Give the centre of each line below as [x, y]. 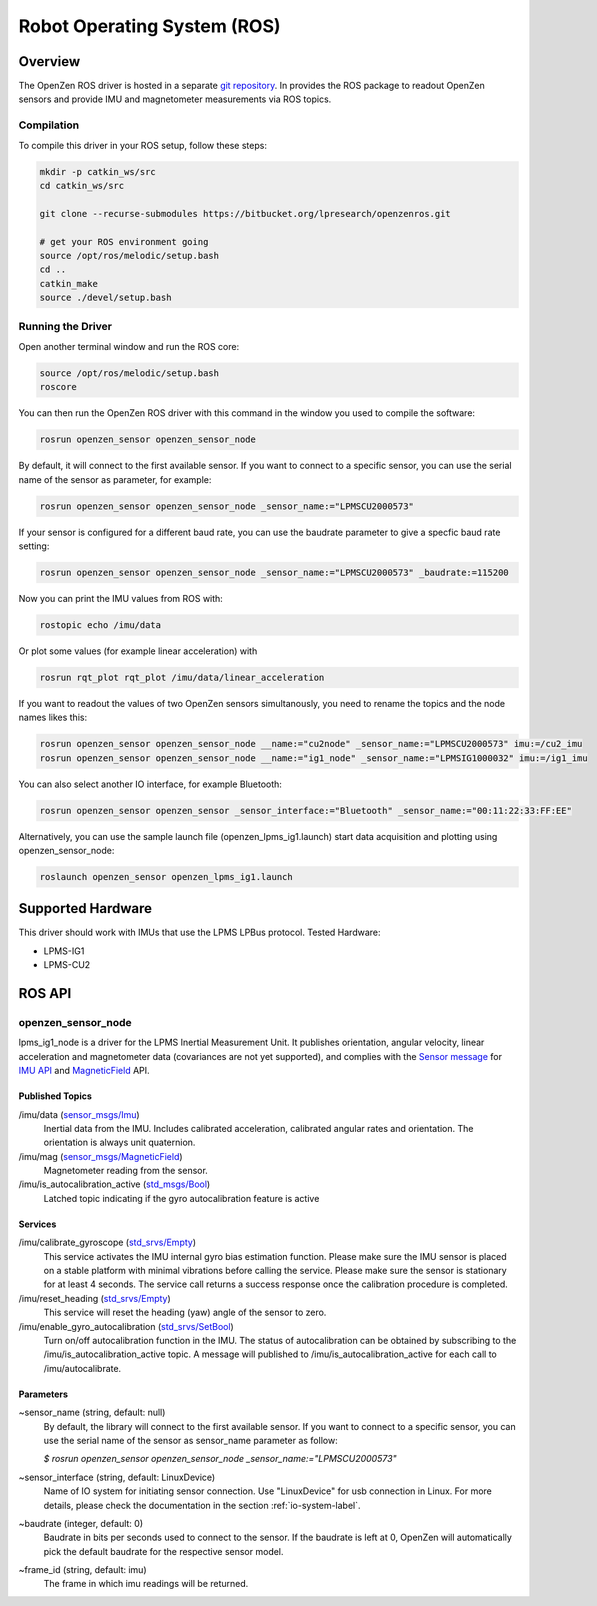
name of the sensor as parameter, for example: [115, 479]
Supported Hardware [85, 908]
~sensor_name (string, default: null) [92, 1412]
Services [37, 1224]
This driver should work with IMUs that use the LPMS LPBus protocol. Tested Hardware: [199, 932]
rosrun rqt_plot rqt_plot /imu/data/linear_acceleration [182, 677]
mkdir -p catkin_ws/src [98, 171]
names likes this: [53, 717]
